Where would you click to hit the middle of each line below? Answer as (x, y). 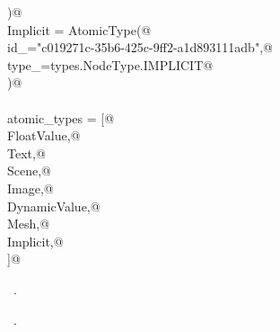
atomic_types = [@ (61, 117)
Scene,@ (29, 170)
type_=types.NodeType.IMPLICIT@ (110, 64)
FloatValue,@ (44, 135)
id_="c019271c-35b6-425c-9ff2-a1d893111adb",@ (140, 47)
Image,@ (31, 188)
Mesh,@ (29, 224)
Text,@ (26, 153)
